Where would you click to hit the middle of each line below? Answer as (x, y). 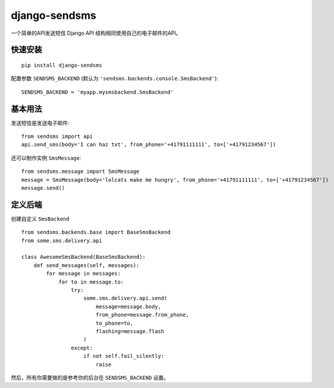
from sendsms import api (57, 137)
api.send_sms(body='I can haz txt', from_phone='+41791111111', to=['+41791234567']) (149, 145)
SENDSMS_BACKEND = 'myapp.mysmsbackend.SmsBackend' (97, 92)
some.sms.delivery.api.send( (125, 298)
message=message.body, (128, 306)
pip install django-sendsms (62, 65)
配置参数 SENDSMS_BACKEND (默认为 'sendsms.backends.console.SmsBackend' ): (115, 78)
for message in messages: (83, 274)
